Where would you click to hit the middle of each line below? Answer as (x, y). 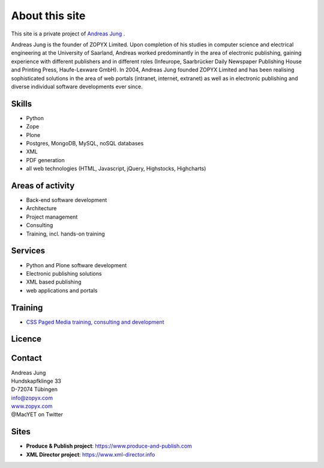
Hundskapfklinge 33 (36, 381)
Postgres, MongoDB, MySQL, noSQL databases (85, 143)
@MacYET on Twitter (37, 415)
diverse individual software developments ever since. (77, 87)
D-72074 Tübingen (34, 389)
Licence (26, 339)
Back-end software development (67, 200)
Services (28, 251)
